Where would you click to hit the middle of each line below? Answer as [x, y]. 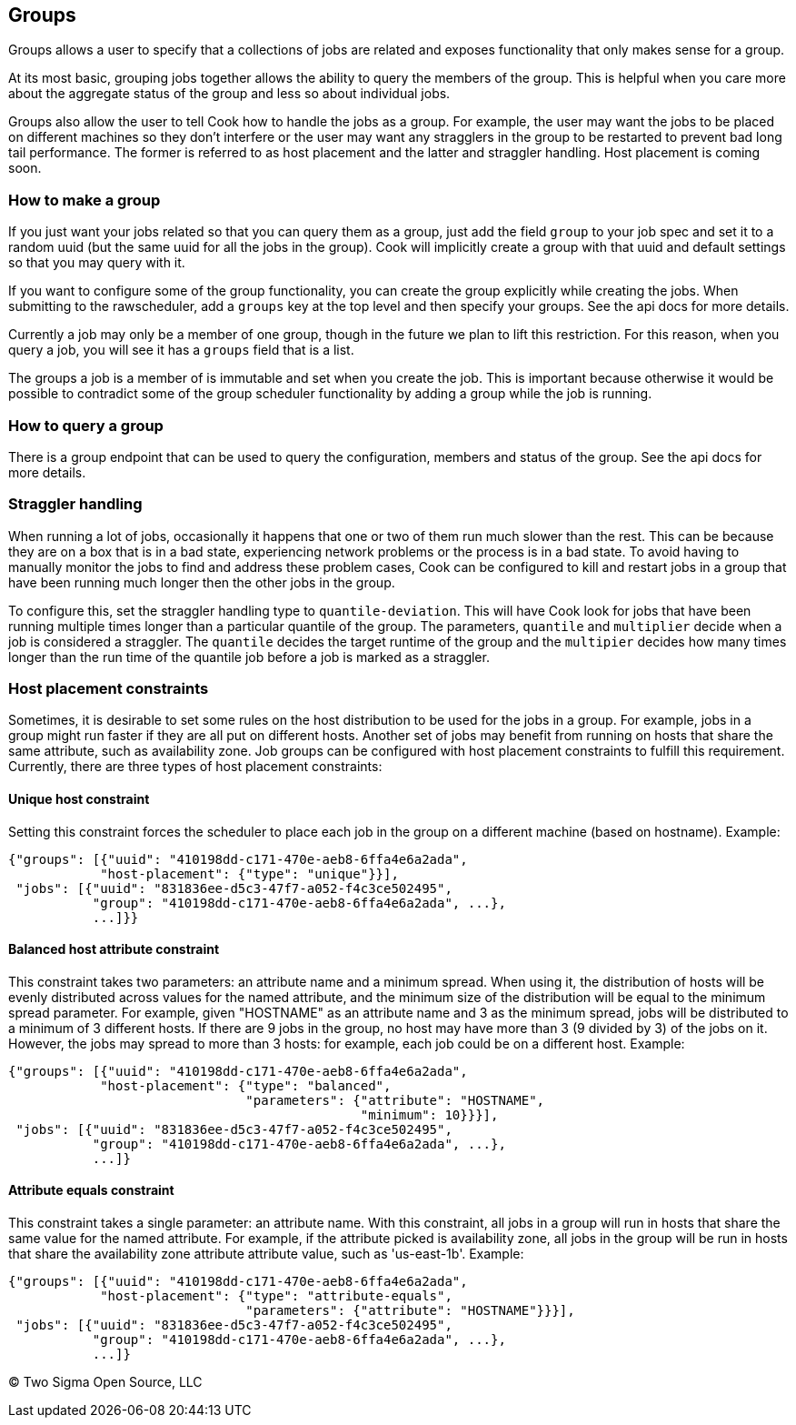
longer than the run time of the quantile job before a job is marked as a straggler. [249, 657]
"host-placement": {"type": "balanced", [246, 1085]
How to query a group [86, 425]
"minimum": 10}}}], [429, 1114]
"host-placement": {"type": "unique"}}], [249, 873]
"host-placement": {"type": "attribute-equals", [276, 1296]
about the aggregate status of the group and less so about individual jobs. [229, 94]
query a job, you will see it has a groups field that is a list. [181, 350]
